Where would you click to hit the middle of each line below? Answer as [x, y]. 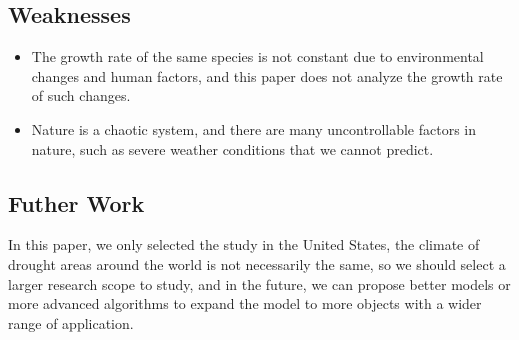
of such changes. [81, 95]
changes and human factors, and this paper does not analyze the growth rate [267, 75]
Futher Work [76, 202]
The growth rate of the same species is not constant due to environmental [257, 56]
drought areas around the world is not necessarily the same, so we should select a [257, 263]
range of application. [71, 322]
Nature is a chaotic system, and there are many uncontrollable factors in [254, 128]
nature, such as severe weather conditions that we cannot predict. [232, 148]
